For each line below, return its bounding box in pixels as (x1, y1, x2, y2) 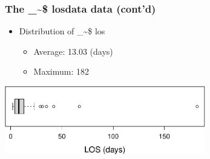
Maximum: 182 (33, 65, 89, 78)
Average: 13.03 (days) (33, 45, 113, 57)
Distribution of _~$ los (19, 25, 105, 37)
